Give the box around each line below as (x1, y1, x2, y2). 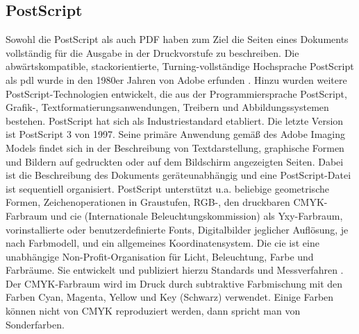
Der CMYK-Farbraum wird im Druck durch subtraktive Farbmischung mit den (6, 276, 343, 290)
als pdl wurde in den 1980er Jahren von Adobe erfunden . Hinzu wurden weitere (6, 72, 347, 87)
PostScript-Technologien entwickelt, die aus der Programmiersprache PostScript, (6, 86, 347, 100)
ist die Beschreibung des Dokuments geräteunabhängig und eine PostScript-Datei (6, 168, 351, 182)
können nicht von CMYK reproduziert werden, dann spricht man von (6, 304, 301, 318)
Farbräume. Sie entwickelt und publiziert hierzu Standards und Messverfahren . (6, 263, 344, 277)
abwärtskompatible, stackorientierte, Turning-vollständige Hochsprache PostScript (6, 59, 354, 73)
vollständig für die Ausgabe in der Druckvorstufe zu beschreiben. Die (6, 45, 299, 60)
